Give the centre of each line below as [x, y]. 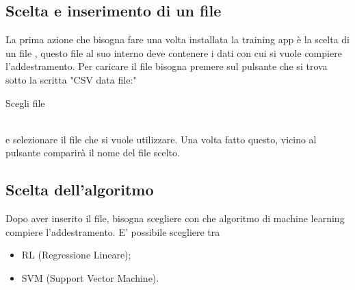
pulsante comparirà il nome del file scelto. [93, 153]
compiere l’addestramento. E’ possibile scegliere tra [113, 231]
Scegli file [25, 102]
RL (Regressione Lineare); [76, 255]
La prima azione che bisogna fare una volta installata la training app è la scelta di [177, 39]
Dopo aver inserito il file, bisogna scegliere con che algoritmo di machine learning [175, 218]
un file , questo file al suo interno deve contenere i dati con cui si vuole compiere [174, 52]
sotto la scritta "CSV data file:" [71, 79]
